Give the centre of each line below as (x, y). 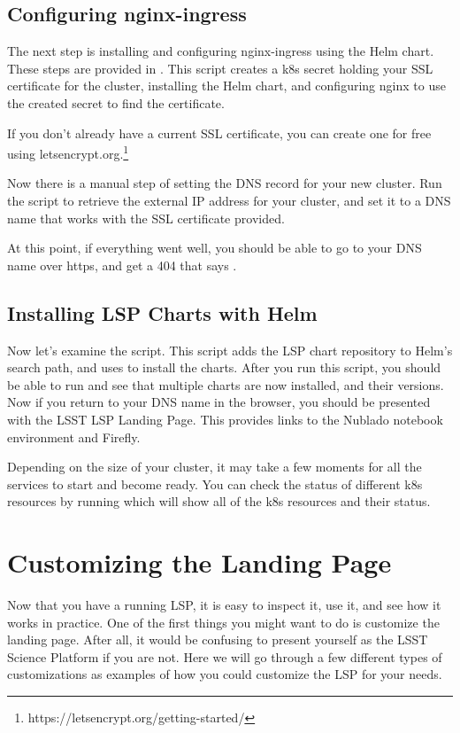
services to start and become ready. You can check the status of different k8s (215, 483)
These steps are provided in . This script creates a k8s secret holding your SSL (220, 68)
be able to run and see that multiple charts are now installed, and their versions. (226, 384)
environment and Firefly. (74, 437)
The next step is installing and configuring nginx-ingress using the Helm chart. (221, 51)
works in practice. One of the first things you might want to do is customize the (223, 622)
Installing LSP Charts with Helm (162, 312)
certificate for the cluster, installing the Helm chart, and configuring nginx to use (226, 86)
